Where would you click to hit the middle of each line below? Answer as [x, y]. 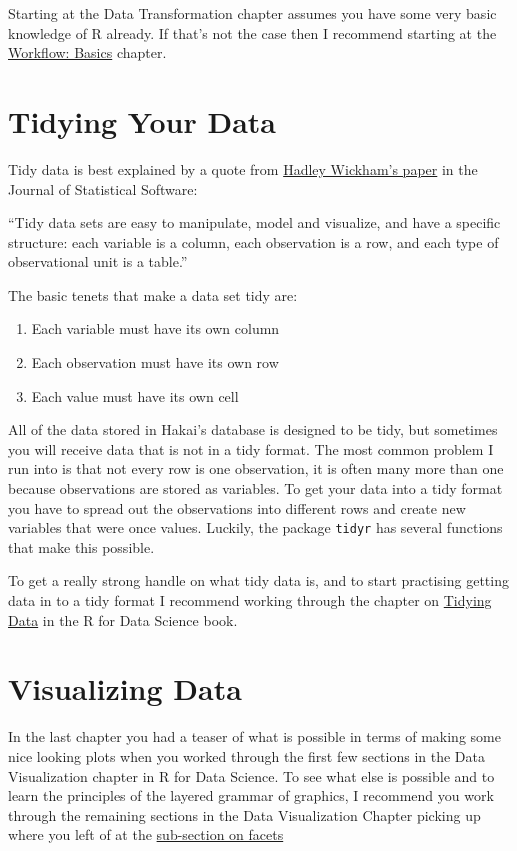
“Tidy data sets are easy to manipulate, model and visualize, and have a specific [254, 222]
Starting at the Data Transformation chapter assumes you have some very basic [252, 13]
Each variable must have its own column [155, 328]
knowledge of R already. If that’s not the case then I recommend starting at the [252, 32]
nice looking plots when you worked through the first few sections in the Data [247, 755]
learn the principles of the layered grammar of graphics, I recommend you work [251, 795]
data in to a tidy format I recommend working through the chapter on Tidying [250, 600]
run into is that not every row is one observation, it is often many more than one [256, 468]
